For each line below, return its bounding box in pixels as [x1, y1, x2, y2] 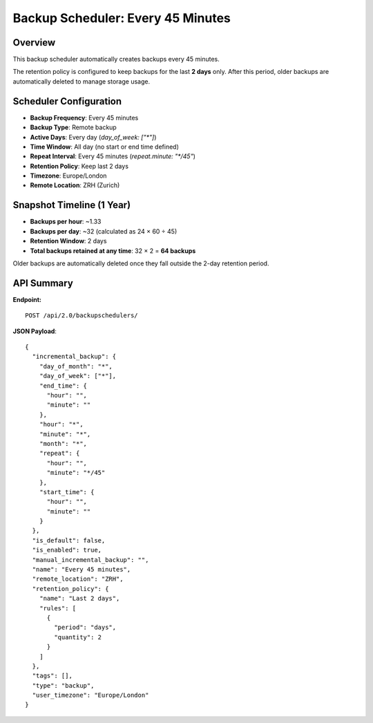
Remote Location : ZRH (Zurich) [30, 181, 120, 189]
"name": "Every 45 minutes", [32, 565, 131, 574]
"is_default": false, [32, 536, 106, 544]
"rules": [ [39, 604, 77, 612]
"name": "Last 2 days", [39, 594, 120, 603]
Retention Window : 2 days [30, 237, 107, 245]
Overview [12, 37, 56, 48]
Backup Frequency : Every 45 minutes [30, 113, 139, 122]
